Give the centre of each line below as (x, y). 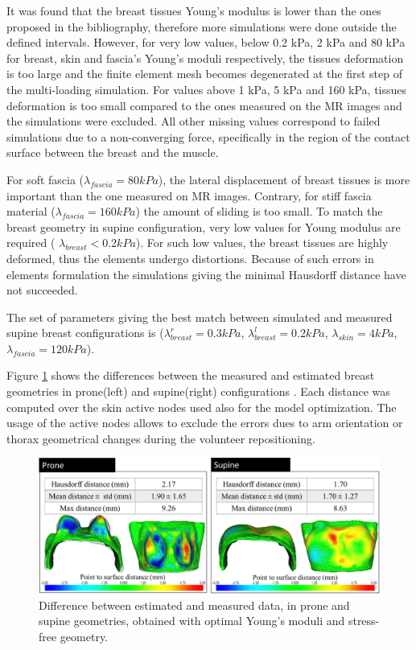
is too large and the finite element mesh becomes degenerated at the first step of (204, 74)
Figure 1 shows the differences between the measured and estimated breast (191, 375)
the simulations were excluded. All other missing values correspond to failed (194, 121)
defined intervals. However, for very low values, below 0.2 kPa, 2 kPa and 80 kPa (206, 42)
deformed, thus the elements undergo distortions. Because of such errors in (190, 258)
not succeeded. (42, 290)
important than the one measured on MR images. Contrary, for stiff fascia (189, 195)
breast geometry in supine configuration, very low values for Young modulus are (204, 226)
